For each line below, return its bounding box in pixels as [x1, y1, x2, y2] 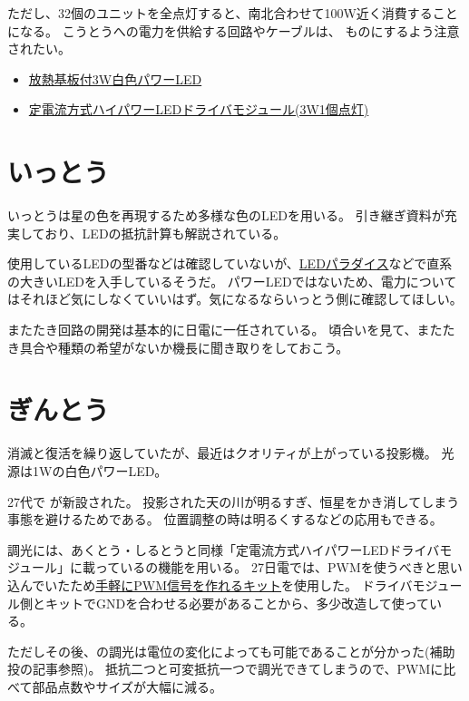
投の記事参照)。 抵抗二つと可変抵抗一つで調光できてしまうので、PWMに [7, 659, 444, 678]
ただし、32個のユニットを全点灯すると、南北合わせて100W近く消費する [7, 4, 433, 22]
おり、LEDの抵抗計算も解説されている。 [44, 223, 287, 242]
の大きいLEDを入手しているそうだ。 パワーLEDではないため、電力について [7, 271, 457, 290]
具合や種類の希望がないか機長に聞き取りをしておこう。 [19, 337, 349, 356]
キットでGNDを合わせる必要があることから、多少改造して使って [44, 593, 430, 612]
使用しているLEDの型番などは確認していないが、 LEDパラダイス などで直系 [7, 254, 453, 273]
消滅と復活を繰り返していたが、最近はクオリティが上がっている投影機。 [7, 443, 437, 462]
